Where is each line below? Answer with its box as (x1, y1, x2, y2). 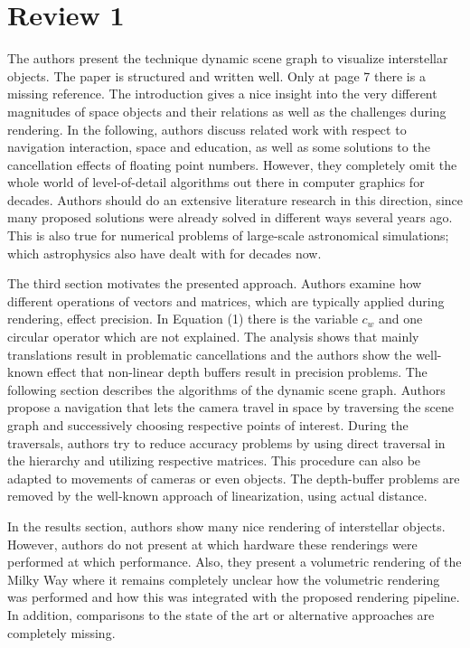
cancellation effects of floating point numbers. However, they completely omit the (7, 155, 457, 174)
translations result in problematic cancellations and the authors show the (7, 344, 412, 363)
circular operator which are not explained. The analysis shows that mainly (7, 327, 419, 346)
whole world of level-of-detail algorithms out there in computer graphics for (7, 173, 425, 192)
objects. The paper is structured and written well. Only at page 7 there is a (7, 66, 426, 85)
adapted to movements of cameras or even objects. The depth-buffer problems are (7, 468, 460, 487)
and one (379, 309, 423, 328)
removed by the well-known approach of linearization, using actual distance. (7, 486, 428, 505)
